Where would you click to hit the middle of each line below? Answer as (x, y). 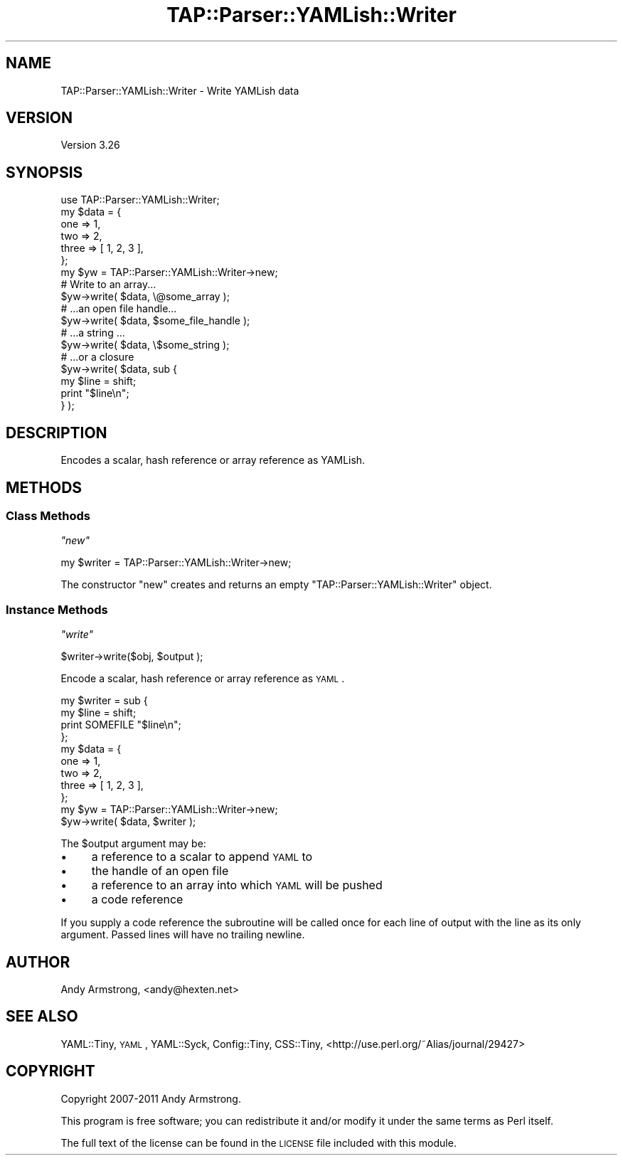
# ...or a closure (97, 357)
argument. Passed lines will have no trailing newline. (183, 935)
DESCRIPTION (57, 433)
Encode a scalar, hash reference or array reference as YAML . (203, 679)
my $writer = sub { (104, 701)
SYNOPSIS (44, 172)
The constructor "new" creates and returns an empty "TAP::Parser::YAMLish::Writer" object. (276, 585)
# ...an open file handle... (119, 309)
